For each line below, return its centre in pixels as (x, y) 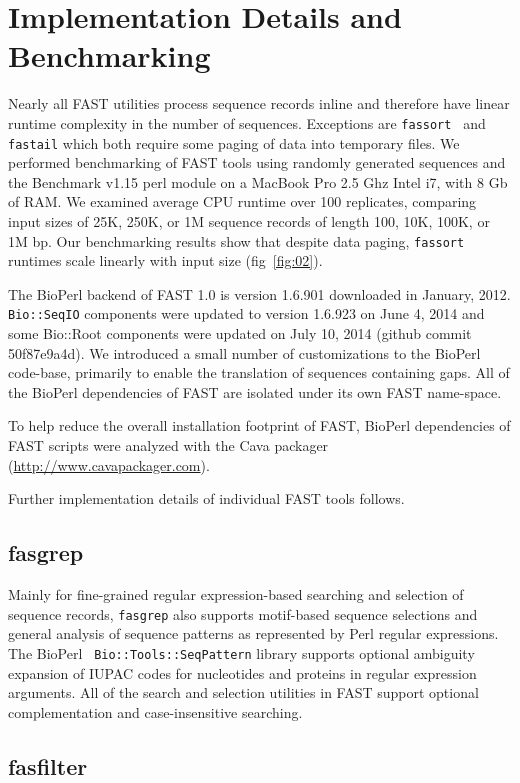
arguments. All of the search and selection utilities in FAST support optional (243, 692)
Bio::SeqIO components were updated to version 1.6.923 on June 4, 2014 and (246, 313)
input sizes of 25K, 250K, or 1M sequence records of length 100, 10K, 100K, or (249, 221)
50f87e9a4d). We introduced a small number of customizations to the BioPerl (244, 352)
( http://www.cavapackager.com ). (109, 464)
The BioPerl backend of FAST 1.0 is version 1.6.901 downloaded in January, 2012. (259, 293)
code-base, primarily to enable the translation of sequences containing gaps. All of (259, 372)
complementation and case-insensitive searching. (155, 711)
